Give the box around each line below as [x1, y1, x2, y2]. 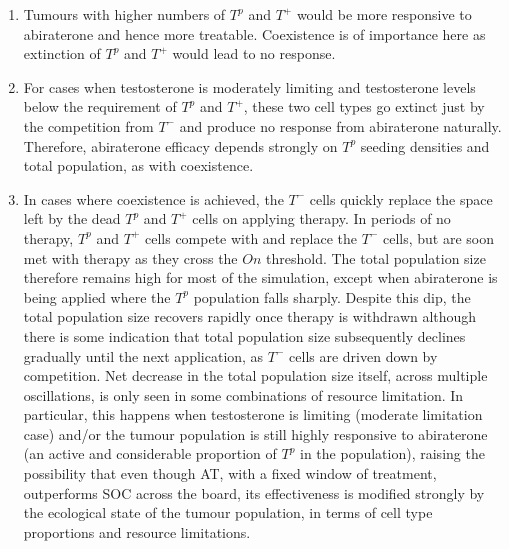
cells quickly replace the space [309, 188, 493, 209]
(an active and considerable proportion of [23, 443, 277, 464]
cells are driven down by [289, 345, 438, 366]
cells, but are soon [382, 227, 494, 248]
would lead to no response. [172, 43, 336, 64]
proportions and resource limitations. [23, 521, 251, 542]
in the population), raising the [300, 443, 485, 464]
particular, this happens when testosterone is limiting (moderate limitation [23, 404, 483, 425]
